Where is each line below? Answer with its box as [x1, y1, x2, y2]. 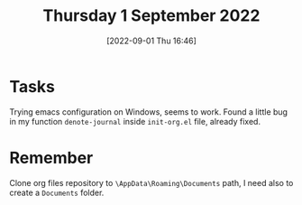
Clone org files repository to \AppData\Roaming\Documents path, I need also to [9, 177, 294, 188]
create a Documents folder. [9, 187, 105, 198]
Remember [9, 147, 94, 168]
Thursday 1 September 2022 [42, 5, 261, 26]
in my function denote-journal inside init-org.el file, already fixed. [9, 116, 261, 126]
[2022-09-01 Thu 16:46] [106, 35, 197, 46]
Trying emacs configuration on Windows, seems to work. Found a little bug [9, 106, 288, 117]
